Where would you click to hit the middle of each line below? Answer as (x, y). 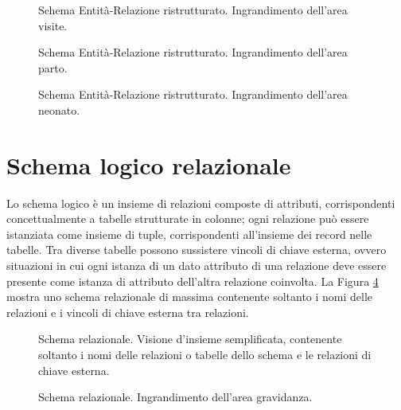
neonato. (59, 109)
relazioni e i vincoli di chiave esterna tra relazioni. (128, 312)
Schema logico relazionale (149, 164)
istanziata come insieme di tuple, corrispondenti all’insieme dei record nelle (189, 234)
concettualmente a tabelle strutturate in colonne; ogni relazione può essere (188, 219)
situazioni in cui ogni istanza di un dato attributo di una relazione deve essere (197, 266)
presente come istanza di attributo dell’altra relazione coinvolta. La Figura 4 (193, 281)
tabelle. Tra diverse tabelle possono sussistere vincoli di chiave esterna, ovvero (197, 250)
